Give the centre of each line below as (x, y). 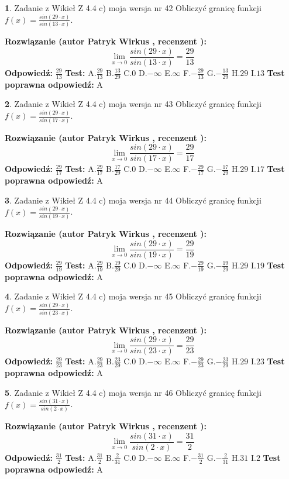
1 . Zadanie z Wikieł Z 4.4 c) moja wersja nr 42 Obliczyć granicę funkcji (133, 8)
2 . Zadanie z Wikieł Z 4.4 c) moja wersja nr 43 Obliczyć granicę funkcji (133, 104)
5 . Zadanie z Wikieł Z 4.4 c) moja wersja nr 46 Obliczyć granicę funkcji (133, 392)
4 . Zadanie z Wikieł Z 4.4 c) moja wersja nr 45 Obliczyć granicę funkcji (133, 296)
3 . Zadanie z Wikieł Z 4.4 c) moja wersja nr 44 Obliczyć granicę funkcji (133, 200)
